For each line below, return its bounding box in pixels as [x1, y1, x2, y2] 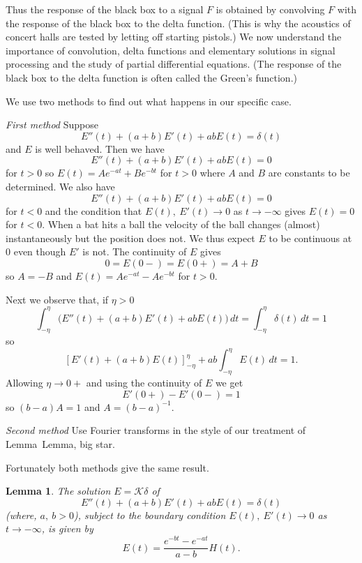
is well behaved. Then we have [35, 141, 165, 156]
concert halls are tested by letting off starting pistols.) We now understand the [6, 29, 342, 44]
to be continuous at [269, 230, 352, 245]
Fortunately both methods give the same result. [6, 460, 209, 474]
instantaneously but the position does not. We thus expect [6, 230, 255, 245]
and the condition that [45, 203, 142, 218]
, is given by [41, 521, 93, 536]
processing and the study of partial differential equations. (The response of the [6, 57, 342, 71]
